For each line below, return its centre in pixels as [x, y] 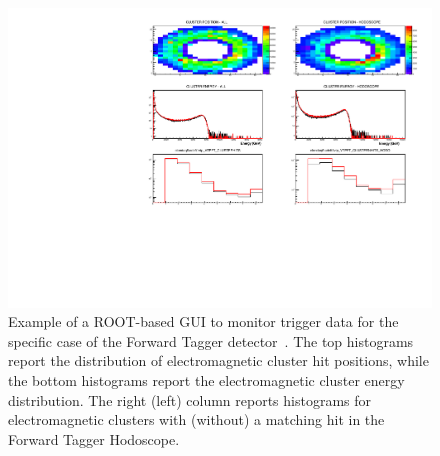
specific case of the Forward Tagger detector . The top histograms [211, 340]
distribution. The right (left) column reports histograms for [190, 399]
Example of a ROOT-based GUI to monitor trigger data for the [203, 321]
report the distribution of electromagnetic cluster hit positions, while [218, 360]
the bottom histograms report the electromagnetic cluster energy [206, 380]
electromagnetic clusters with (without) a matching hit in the [196, 419]
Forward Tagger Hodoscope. [94, 438]
